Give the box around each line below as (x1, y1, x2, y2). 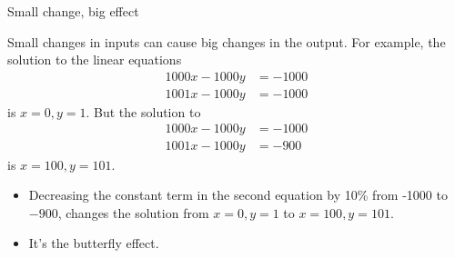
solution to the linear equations (7, 50, 182, 69)
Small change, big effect (7, 2, 139, 20)
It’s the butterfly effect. (28, 233, 159, 253)
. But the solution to (86, 102, 201, 121)
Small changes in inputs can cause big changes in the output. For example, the (7, 32, 446, 51)
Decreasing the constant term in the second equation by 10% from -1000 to (28, 185, 448, 204)
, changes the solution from (57, 203, 209, 222)
